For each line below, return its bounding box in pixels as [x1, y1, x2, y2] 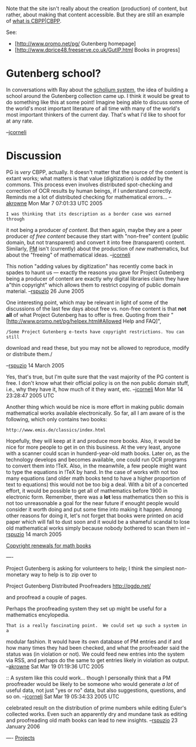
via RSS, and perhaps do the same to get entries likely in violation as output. [6, 656, 190, 664]
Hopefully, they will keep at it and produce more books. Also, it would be [6, 437, 181, 444]
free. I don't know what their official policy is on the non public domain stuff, [6, 379, 190, 386]
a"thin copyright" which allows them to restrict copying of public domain [6, 281, 181, 288]
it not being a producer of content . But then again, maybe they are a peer [6, 226, 183, 233]
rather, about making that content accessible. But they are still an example [6, 11, 185, 18]
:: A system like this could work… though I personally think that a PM [6, 674, 171, 681]
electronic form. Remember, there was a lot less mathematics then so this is [6, 493, 189, 500]
